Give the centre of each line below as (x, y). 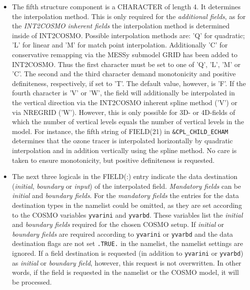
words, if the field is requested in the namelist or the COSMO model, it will (125, 272)
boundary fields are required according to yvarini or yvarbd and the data (123, 234)
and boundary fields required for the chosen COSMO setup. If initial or (118, 224)
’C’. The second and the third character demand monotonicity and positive (124, 74)
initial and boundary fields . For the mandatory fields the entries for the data (125, 195)
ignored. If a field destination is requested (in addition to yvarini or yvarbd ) (128, 253)
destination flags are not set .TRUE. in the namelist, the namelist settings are (127, 243)
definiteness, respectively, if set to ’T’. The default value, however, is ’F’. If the (129, 83)
